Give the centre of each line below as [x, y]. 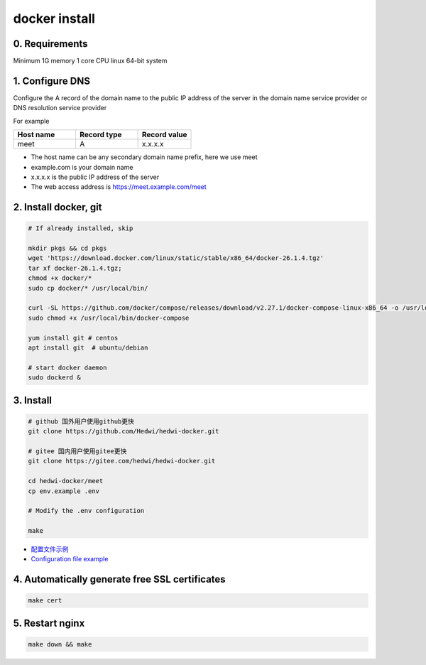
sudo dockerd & [54, 378]
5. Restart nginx [49, 623]
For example [31, 121]
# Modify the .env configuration [86, 511]
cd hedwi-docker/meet [66, 481]
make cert [45, 601]
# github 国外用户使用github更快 [81, 421]
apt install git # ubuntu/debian [88, 348]
